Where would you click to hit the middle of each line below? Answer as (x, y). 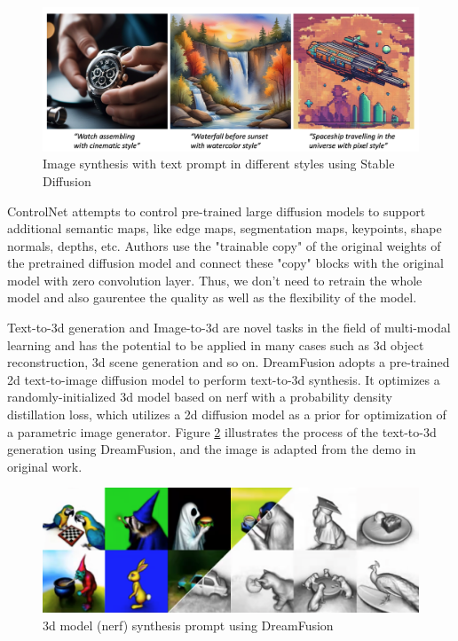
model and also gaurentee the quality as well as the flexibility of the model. (212, 297)
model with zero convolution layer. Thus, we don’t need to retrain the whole (215, 280)
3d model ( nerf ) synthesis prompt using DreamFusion (188, 625)
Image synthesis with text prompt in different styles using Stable (219, 164)
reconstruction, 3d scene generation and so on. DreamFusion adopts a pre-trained (229, 362)
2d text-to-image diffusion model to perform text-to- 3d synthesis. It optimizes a (224, 379)
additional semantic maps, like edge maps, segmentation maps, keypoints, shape (225, 228)
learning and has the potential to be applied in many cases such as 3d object (216, 344)
